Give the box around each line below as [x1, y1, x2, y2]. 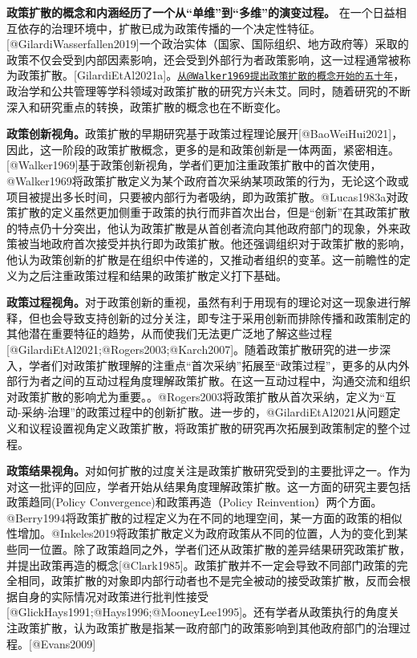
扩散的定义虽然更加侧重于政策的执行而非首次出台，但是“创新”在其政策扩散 [17, 204, 411, 221]
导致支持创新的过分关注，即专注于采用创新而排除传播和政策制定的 [62, 309, 411, 326]
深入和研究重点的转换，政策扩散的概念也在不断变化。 [6, 98, 287, 115]
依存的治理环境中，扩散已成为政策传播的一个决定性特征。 [17, 19, 321, 36]
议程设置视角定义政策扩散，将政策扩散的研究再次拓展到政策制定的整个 [28, 419, 399, 436]
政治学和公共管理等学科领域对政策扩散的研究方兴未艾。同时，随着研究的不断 [6, 83, 411, 100]
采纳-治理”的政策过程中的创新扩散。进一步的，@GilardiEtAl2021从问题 [21, 404, 390, 420]
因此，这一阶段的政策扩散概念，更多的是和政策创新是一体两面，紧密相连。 [6, 140, 399, 157]
